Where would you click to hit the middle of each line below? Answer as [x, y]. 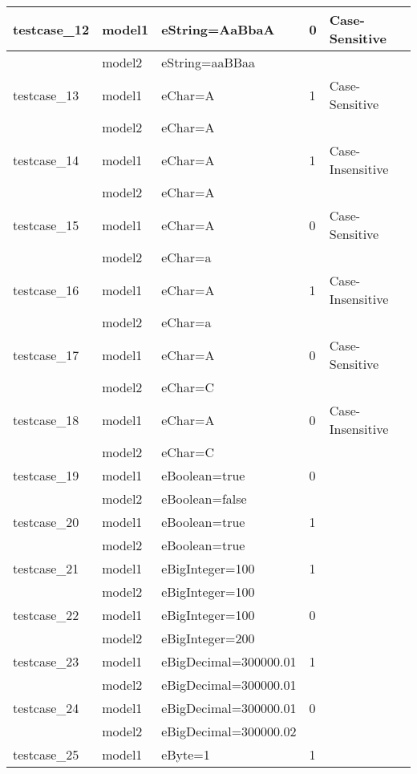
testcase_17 [46, 355]
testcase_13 [46, 95]
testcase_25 [46, 754]
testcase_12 [51, 29]
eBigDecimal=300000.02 [229, 731]
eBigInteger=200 [208, 638]
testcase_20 [46, 522]
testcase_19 [46, 475]
